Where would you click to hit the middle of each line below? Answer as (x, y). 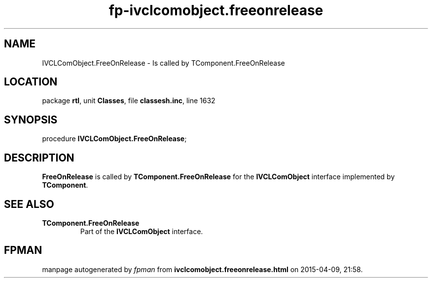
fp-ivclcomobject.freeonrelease (216, 10)
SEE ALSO (29, 204)
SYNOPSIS (31, 120)
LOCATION (31, 82)
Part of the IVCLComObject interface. (142, 231)
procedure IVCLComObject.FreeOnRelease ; (114, 139)
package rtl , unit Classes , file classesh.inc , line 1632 (129, 101)
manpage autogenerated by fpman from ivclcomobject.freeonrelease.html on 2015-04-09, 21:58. (202, 269)
